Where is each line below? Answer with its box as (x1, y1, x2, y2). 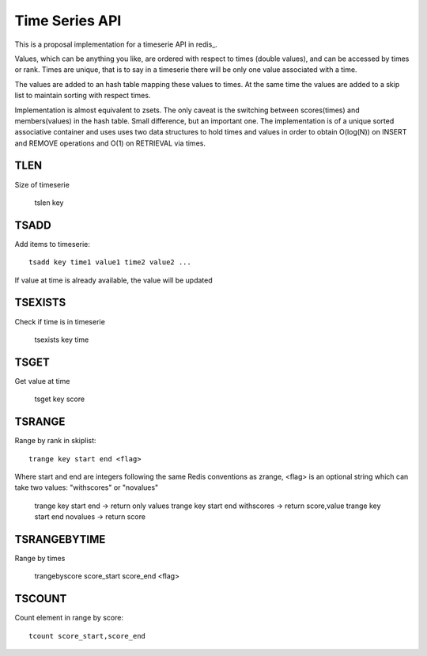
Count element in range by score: (14, 613, 124, 623)
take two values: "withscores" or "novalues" (14, 483, 159, 492)
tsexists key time (34, 335, 89, 344)
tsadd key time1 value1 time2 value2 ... (28, 258, 191, 267)
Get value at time (14, 376, 70, 385)
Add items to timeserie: (14, 239, 91, 248)
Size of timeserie (14, 180, 70, 189)
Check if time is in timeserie (14, 317, 106, 326)
